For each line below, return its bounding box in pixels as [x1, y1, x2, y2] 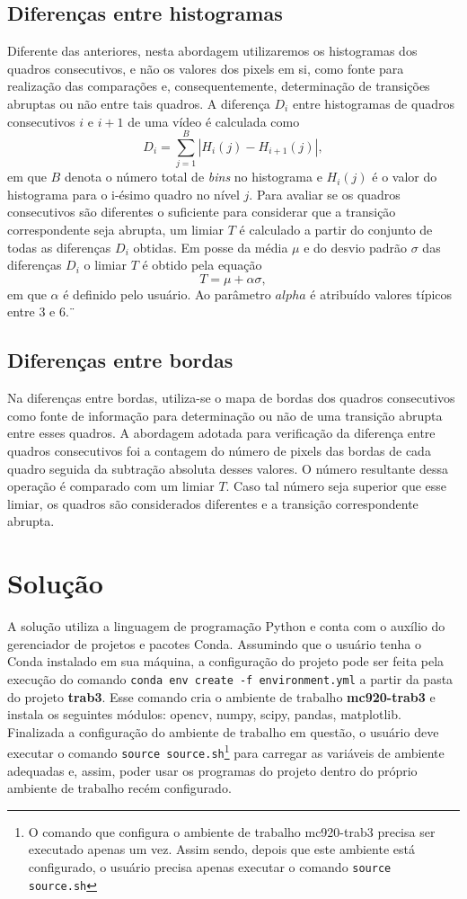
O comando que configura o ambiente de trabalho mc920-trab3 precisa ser [28, 822, 436, 841]
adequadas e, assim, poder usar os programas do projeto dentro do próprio [7, 761, 418, 779]
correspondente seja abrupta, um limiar [7, 220, 225, 239]
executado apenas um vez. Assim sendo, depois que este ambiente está [28, 840, 415, 859]
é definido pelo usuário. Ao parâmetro [63, 284, 271, 303]
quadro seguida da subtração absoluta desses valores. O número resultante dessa [7, 458, 448, 477]
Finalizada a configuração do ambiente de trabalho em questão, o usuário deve [7, 722, 439, 741]
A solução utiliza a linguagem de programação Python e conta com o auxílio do [7, 617, 445, 636]
